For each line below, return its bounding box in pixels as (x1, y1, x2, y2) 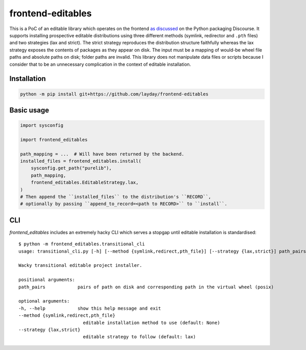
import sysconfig (20, 122, 64, 129)
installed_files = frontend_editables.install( (20, 158, 141, 164)
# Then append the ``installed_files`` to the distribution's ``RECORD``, (20, 194, 212, 199)
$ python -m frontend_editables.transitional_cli (18, 241, 145, 247)
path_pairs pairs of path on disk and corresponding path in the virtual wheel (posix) (18, 284, 274, 290)
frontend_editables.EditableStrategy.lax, (31, 180, 139, 186)
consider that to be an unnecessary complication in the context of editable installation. (9, 61, 191, 67)
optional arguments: (18, 298, 70, 304)
